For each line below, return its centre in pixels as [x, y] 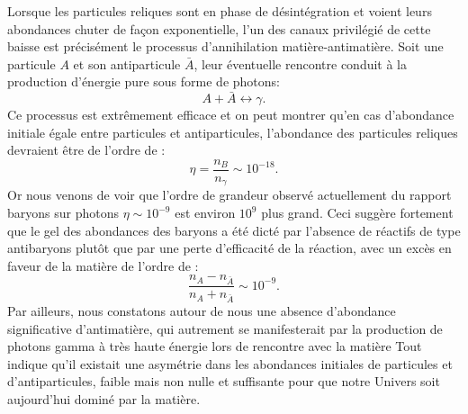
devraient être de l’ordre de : [86, 150]
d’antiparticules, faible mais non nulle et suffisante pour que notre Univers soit [224, 381]
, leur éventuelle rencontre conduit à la [301, 63]
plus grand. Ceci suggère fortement [357, 213]
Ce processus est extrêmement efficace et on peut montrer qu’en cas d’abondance [231, 115]
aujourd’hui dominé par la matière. [104, 398]
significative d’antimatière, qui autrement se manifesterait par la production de [225, 328]
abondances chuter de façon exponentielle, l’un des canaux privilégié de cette [219, 28]
